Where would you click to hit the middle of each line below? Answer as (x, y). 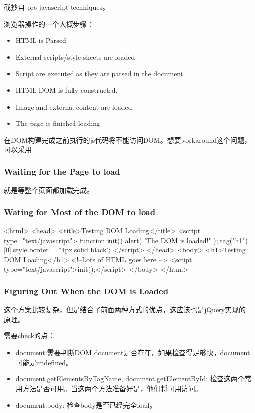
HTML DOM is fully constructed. (67, 90)
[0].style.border (26, 250)
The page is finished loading (58, 123)
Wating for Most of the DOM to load (80, 212)
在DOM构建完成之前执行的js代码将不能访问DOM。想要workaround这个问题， (128, 140)
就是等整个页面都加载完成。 (49, 190)
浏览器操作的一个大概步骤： (49, 23)
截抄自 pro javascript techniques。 (56, 7)
